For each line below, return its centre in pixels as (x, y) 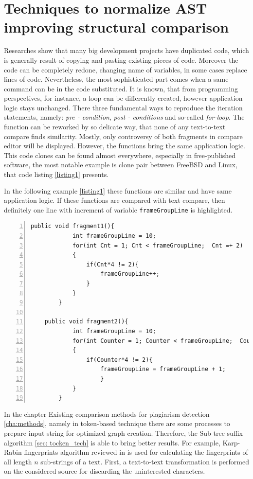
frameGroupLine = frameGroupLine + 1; (163, 369)
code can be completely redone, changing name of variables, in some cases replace (126, 69)
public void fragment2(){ (86, 322)
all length (18, 461)
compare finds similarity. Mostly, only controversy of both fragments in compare (123, 136)
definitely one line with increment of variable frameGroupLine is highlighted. (118, 209)
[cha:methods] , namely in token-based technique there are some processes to (117, 423)
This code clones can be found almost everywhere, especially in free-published (120, 155)
